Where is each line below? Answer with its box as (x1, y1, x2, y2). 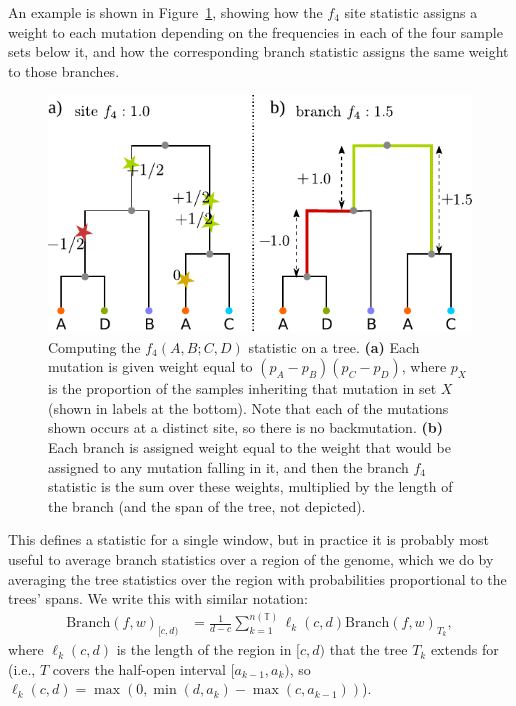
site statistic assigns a (344, 2, 478, 22)
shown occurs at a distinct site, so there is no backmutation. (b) (48, 417, 443, 438)
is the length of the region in (116, 639, 292, 660)
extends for (430, 639, 499, 660)
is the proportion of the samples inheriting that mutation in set (48, 378, 437, 399)
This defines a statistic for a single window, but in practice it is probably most (8, 529, 489, 550)
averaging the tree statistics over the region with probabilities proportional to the (8, 568, 507, 589)
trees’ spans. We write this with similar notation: (8, 588, 308, 609)
